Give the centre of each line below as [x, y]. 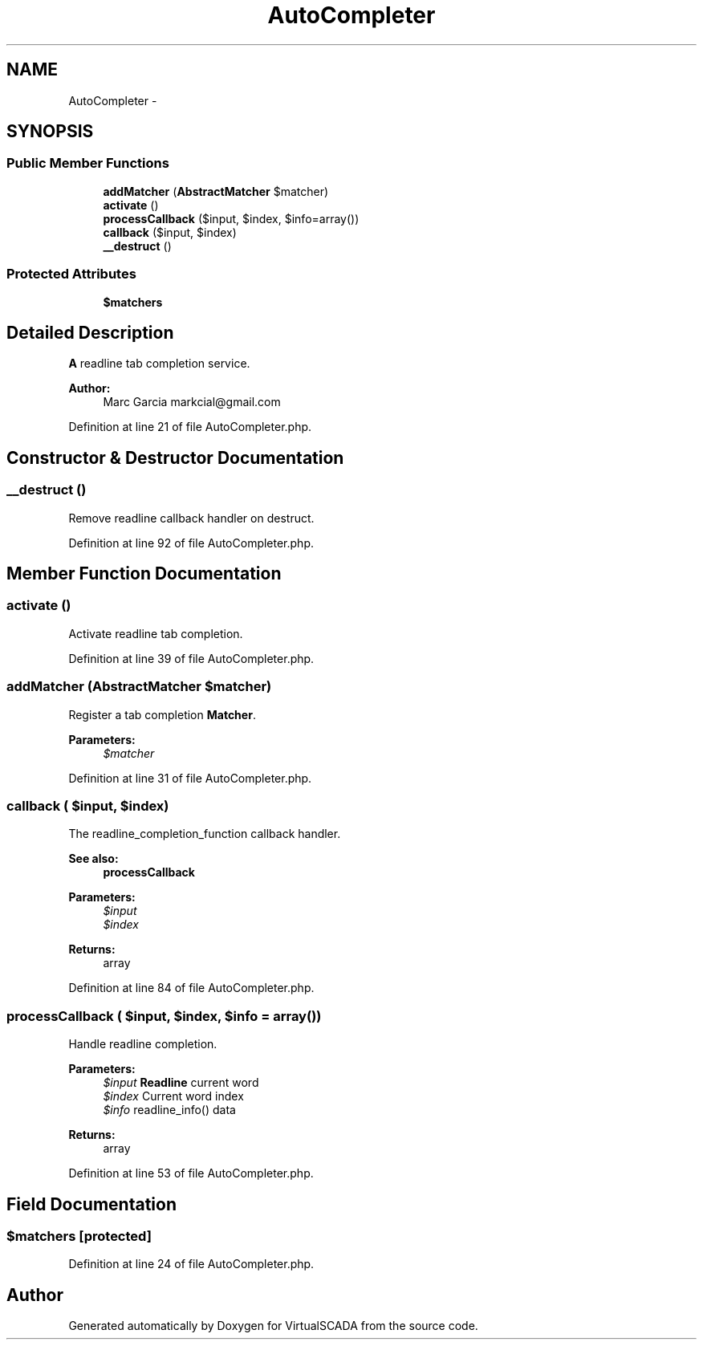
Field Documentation [91, 1204]
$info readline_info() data [169, 1110]
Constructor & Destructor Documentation [175, 457]
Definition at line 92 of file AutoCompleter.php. [191, 543]
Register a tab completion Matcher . [162, 714]
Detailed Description [90, 332]
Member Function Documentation [144, 574]
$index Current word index [173, 1096]
